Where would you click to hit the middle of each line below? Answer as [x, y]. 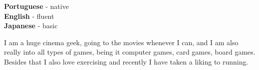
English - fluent [29, 16]
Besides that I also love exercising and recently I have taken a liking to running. [126, 61]
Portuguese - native [36, 6]
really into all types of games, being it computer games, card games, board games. [130, 52]
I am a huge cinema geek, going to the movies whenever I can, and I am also [121, 42]
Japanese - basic [31, 26]
